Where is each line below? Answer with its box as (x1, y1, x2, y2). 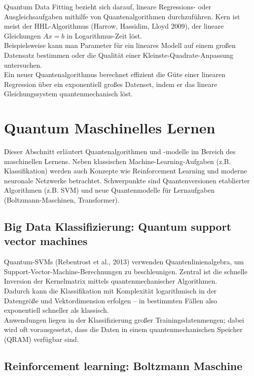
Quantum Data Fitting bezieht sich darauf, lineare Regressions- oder (4, 1, 212, 11)
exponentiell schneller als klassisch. (4, 305, 109, 315)
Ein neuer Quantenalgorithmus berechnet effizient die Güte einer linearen (4, 69, 225, 80)
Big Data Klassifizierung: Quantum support (4, 219, 231, 234)
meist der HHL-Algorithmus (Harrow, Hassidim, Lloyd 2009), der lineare (4, 21, 224, 31)
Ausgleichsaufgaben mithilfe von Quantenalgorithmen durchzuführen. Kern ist (4, 11, 240, 21)
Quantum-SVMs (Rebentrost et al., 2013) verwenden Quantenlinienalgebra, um (4, 256, 244, 267)
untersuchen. (4, 59, 42, 70)
